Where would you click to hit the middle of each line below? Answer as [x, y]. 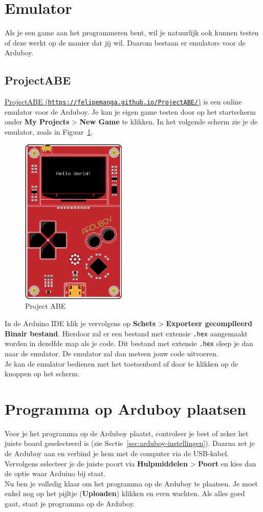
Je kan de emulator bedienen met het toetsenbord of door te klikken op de [122, 363]
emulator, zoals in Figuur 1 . [49, 131]
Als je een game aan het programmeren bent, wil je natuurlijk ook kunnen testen [132, 33]
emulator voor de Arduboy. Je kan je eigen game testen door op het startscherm [130, 111]
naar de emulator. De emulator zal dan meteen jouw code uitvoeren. [112, 353]
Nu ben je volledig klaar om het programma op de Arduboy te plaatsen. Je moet [131, 483]
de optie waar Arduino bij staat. [55, 473]
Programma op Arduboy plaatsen [126, 408]
